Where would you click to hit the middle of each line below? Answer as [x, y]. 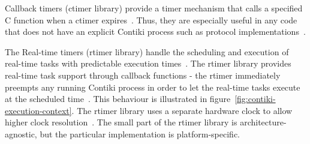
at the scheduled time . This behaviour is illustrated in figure [118, 99]
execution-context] [38, 110]
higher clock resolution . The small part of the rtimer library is [121, 122]
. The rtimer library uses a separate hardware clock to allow [182, 110]
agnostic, [21, 133]
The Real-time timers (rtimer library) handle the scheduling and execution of [147, 51]
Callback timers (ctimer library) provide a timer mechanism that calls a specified [154, 8]
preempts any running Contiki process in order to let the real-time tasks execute [153, 87]
